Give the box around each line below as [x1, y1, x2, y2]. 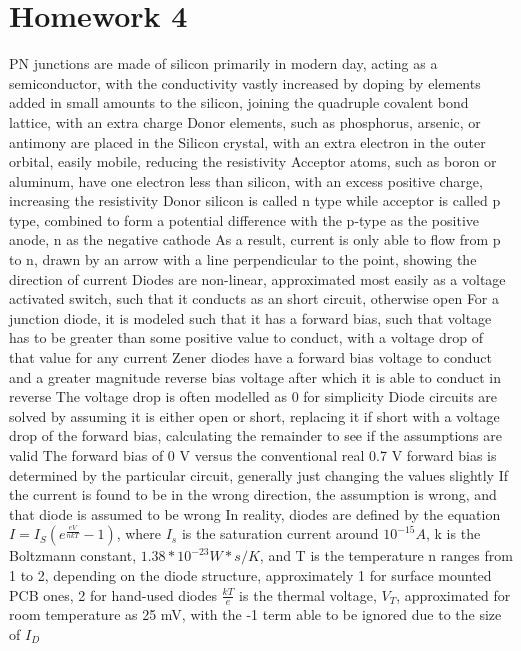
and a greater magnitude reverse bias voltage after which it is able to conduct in [9, 366, 501, 387]
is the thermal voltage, [239, 584, 377, 605]
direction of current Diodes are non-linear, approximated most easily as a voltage [9, 268, 506, 289]
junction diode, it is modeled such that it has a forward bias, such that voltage [9, 307, 492, 328]
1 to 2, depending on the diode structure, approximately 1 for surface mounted [9, 564, 492, 585]
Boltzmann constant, [9, 545, 137, 566]
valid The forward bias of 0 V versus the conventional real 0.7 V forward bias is [9, 445, 497, 465]
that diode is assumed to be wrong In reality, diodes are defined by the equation [9, 503, 501, 524]
